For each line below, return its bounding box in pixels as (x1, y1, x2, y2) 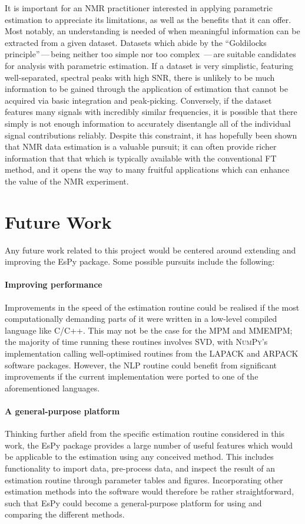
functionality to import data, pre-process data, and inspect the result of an (5, 462, 276, 474)
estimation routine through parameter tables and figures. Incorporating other (5, 473, 283, 486)
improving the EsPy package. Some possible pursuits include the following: (5, 255, 275, 268)
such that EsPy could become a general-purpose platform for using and (5, 496, 262, 509)
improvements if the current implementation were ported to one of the (5, 370, 258, 383)
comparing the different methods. (5, 508, 125, 520)
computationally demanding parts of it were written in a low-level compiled (5, 312, 277, 325)
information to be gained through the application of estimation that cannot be (5, 83, 288, 95)
